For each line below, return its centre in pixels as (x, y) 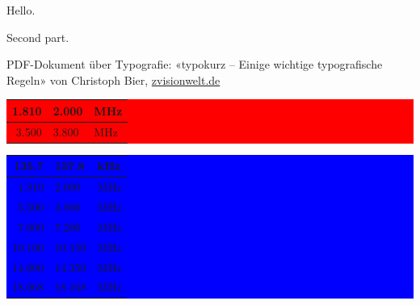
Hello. (21, 10)
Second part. (38, 37)
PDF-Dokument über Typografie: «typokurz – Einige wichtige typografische (195, 64)
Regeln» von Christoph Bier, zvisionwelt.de (113, 79)
